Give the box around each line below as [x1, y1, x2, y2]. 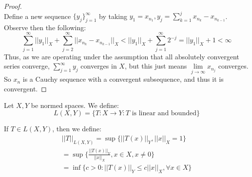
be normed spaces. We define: [31, 100, 119, 110]
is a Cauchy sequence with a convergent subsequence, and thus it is [22, 74, 224, 84]
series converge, [4, 61, 50, 71]
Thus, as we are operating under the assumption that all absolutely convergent [4, 51, 239, 61]
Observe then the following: [4, 22, 86, 32]
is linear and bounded [132, 110, 196, 117]
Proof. [4, 1, 22, 11]
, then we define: [52, 124, 101, 134]
